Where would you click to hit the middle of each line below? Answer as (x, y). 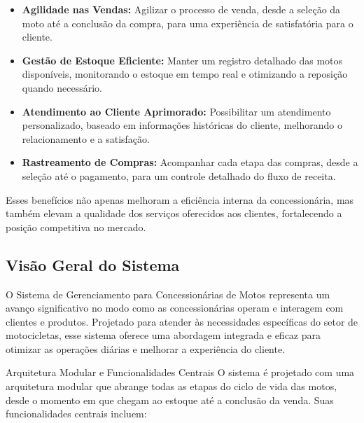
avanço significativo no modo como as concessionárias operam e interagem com (175, 308)
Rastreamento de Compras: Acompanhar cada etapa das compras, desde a (190, 162)
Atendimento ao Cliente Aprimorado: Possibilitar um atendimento (176, 111)
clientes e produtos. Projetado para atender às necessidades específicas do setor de (182, 321)
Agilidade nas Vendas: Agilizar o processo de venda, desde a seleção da (181, 9)
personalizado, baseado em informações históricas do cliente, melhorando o (182, 125)
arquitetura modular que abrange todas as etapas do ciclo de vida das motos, (171, 386)
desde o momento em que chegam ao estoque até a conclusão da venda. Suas (170, 400)
